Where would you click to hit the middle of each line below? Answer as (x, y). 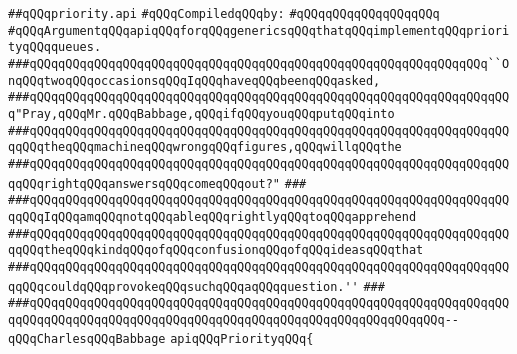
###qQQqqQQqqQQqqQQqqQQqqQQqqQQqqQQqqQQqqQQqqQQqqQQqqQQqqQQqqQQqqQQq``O (259, 63)
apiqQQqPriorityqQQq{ (242, 339)
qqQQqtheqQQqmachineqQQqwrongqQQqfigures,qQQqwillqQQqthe (205, 147)
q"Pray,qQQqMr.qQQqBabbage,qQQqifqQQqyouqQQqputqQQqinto (201, 113)
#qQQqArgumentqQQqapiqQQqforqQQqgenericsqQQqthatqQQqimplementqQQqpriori (259, 30)
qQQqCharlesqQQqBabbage (87, 339)
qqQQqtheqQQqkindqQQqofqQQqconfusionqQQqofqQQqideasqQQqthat (216, 250)
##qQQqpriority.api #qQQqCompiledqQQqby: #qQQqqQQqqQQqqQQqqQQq (224, 14)
